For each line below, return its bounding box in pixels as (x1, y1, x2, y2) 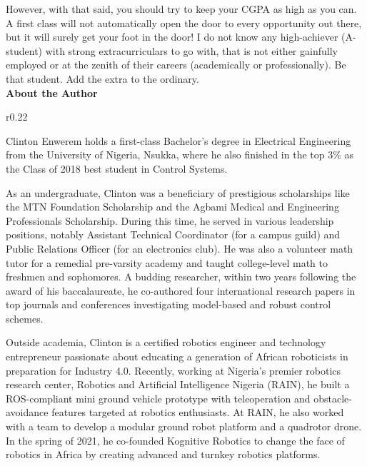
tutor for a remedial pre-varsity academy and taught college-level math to (6, 255, 328, 270)
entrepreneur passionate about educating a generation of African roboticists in (6, 349, 348, 364)
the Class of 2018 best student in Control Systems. (6, 161, 228, 176)
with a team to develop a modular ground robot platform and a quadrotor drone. (6, 419, 362, 434)
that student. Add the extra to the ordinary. (6, 71, 199, 86)
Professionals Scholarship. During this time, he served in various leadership (6, 213, 334, 228)
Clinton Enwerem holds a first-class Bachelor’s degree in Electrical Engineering (6, 133, 351, 148)
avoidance (6, 405, 49, 420)
